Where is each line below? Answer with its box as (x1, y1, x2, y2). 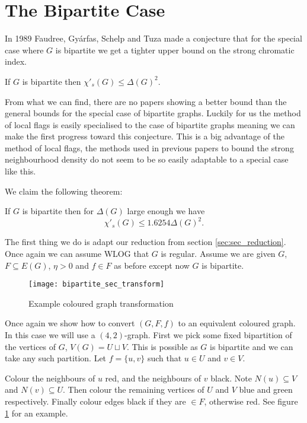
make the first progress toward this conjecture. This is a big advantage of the (5, 130, 284, 142)
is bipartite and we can (210, 340, 293, 352)
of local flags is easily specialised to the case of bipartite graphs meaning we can (5, 118, 295, 131)
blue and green (239, 383, 293, 396)
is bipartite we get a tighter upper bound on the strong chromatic (55, 43, 295, 56)
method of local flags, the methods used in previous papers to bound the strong (5, 141, 294, 154)
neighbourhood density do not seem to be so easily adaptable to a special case (5, 153, 289, 166)
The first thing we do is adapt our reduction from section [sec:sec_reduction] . (5, 236, 286, 248)
